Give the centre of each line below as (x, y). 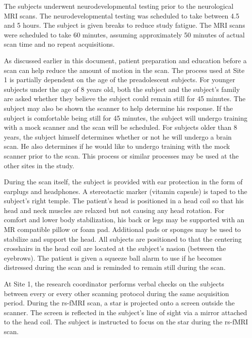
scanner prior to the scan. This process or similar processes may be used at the (121, 155)
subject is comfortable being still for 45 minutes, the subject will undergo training (126, 117)
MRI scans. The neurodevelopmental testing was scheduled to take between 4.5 (122, 15)
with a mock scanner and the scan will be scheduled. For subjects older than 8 (121, 127)
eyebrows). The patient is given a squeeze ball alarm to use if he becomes (113, 258)
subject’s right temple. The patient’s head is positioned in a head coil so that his (124, 201)
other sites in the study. (39, 165)
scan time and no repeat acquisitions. (59, 44)
